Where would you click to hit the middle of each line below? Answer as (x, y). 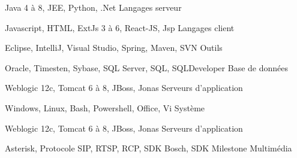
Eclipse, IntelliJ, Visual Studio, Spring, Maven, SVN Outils (114, 48)
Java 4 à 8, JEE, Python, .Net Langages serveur (93, 7)
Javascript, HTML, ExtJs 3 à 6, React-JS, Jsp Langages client (120, 27)
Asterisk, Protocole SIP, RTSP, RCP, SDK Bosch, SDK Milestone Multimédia (148, 148)
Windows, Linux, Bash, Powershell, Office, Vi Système (105, 107)
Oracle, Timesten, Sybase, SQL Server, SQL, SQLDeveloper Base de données (146, 67)
